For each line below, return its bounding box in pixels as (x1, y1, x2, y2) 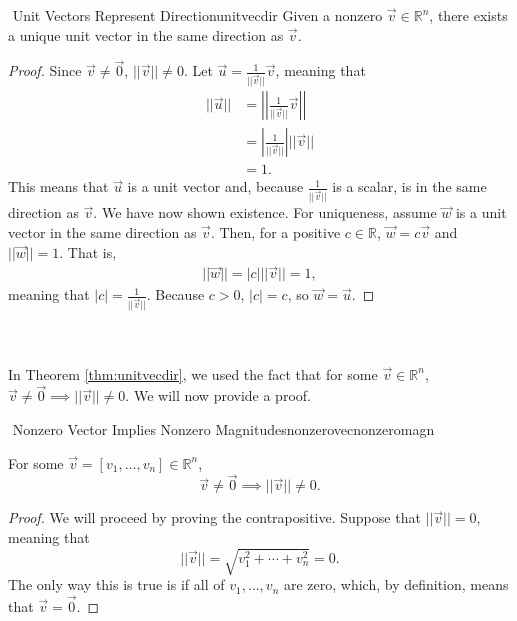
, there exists (429, 5, 508, 25)
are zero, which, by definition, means (283, 574, 509, 595)
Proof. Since (8, 60, 82, 81)
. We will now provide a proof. (125, 385, 311, 406)
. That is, (59, 241, 117, 262)
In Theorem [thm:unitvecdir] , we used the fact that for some (8, 363, 378, 384)
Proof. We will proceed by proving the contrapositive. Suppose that (8, 507, 421, 528)
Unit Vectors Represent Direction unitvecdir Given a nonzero (12, 5, 383, 25)
